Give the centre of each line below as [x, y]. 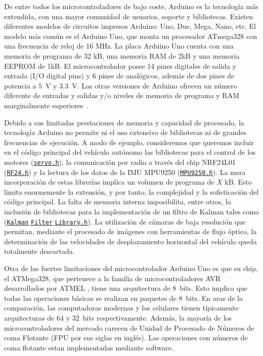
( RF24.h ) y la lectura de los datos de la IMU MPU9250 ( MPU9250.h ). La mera [125, 172]
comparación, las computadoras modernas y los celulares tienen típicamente [121, 308]
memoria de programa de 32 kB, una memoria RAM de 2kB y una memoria [122, 55]
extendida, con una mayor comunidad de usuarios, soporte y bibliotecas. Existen [129, 16]
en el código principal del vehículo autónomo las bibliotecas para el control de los [130, 152]
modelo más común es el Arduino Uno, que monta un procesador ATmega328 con [131, 36]
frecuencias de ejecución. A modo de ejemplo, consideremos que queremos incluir [129, 142]
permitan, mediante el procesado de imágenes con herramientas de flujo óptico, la [130, 231]
